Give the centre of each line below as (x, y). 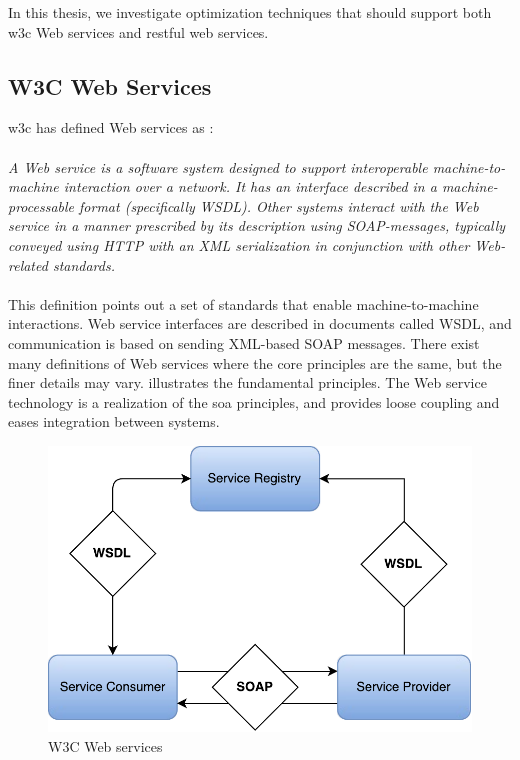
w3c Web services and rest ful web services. (138, 31)
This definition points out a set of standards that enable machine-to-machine (243, 303)
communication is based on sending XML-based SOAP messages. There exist (244, 342)
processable (41, 205)
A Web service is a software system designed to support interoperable (218, 166)
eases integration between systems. (114, 421)
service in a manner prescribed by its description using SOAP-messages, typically (257, 225)
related (28, 264)
